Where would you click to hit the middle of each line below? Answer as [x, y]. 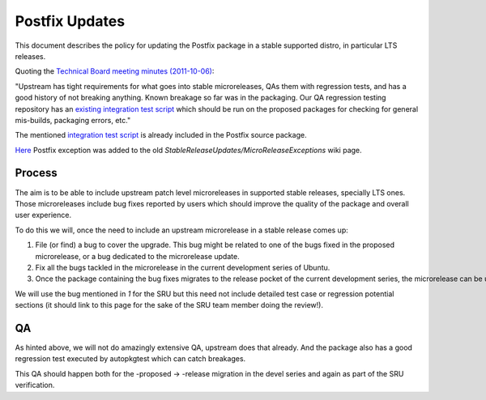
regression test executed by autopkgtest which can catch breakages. [130, 359]
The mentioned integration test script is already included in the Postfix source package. [161, 135]
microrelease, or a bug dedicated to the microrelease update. [137, 256]
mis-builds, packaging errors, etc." [73, 120]
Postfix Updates [70, 21]
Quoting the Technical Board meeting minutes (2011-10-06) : [115, 71]
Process [36, 173]
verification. [35, 385]
